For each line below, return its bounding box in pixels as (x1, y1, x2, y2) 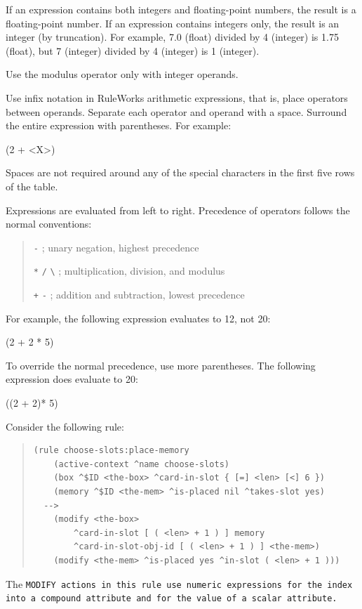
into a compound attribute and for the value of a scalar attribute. (6, 594, 337, 604)
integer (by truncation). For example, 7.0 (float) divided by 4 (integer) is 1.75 (6, 30, 339, 44)
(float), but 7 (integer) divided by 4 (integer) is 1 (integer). (6, 43, 260, 58)
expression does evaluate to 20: (6, 372, 138, 386)
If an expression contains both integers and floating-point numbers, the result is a (6, 2, 356, 16)
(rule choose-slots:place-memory (33, 445, 189, 456)
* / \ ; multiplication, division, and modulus (33, 263, 225, 278)
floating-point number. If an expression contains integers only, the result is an (6, 15, 340, 30)
